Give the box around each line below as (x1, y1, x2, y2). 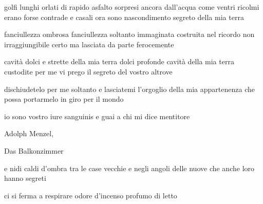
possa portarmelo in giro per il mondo (4, 94, 124, 104)
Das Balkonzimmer (4, 145, 64, 156)
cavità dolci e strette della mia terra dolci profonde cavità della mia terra (4, 56, 234, 67)
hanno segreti (4, 173, 46, 183)
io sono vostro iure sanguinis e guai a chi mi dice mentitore (4, 110, 190, 121)
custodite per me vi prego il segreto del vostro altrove (4, 66, 173, 77)
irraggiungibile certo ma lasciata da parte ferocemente (4, 39, 174, 49)
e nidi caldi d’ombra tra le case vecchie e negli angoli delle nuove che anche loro (4, 162, 255, 173)
